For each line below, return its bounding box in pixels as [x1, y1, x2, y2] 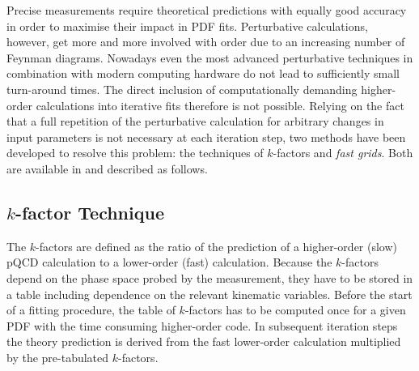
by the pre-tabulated [6, 348, 109, 365]
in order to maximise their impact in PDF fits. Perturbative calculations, [6, 17, 368, 34]
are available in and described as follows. [6, 160, 208, 177]
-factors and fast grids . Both [273, 144, 413, 161]
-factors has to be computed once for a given [184, 301, 406, 318]
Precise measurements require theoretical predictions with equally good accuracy [6, 2, 407, 18]
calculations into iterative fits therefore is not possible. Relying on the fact [36, 96, 404, 113]
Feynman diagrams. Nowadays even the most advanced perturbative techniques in [6, 49, 413, 66]
